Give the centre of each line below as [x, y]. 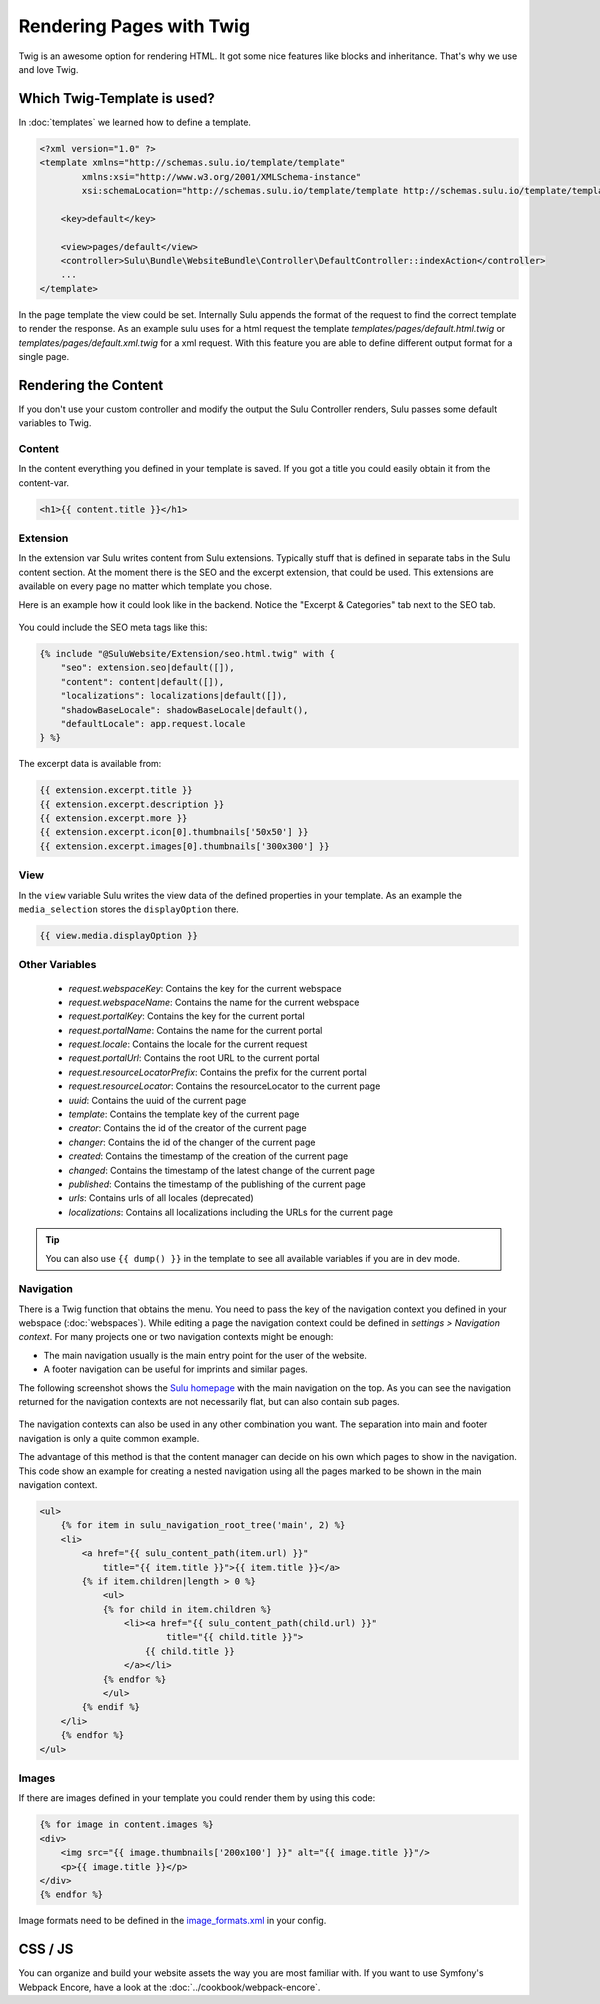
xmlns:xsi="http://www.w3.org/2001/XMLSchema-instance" [221, 176]
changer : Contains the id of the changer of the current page [192, 1142]
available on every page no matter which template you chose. [145, 586]
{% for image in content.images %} [126, 1824]
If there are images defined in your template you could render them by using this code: [197, 1798]
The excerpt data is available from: [90, 764]
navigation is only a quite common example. [109, 1438]
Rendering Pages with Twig [134, 26]
